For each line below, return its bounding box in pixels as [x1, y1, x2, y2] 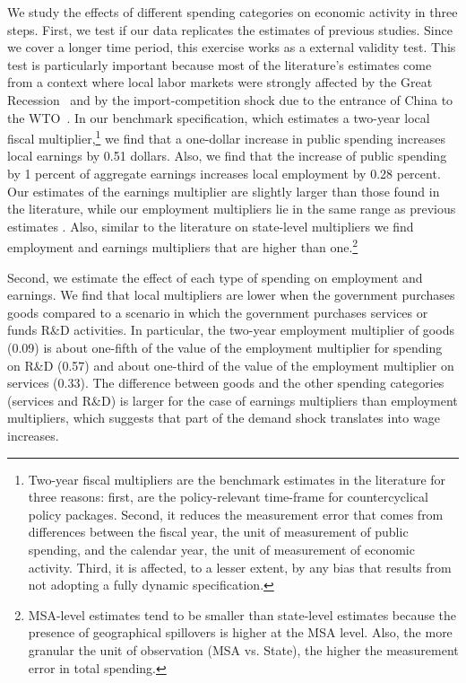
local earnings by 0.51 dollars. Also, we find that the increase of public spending [7, 146, 447, 165]
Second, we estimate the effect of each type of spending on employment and [7, 267, 423, 286]
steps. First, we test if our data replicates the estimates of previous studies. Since [7, 20, 453, 39]
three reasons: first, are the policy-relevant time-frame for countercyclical [28, 487, 428, 506]
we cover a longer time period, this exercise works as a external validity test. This [7, 38, 456, 57]
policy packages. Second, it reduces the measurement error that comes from [28, 504, 444, 523]
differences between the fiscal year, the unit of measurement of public [28, 522, 409, 541]
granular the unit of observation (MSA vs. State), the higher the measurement [28, 640, 459, 659]
